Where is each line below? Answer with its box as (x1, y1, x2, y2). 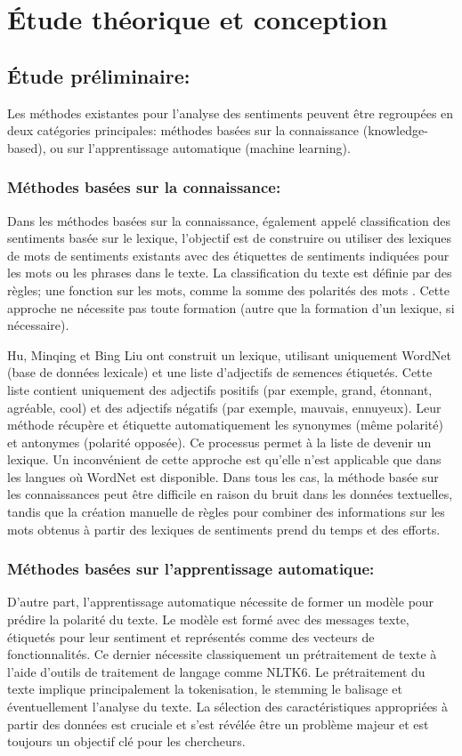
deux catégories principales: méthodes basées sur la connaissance (7, 121, 360, 140)
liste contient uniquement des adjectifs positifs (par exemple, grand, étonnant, (7, 380, 433, 398)
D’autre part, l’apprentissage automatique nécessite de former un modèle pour (7, 592, 434, 611)
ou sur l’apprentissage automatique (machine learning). (50, 138, 351, 157)
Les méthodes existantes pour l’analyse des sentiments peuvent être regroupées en (7, 103, 454, 122)
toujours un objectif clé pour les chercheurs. (7, 732, 246, 751)
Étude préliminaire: (7, 61, 190, 89)
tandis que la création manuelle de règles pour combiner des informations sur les (7, 503, 445, 521)
